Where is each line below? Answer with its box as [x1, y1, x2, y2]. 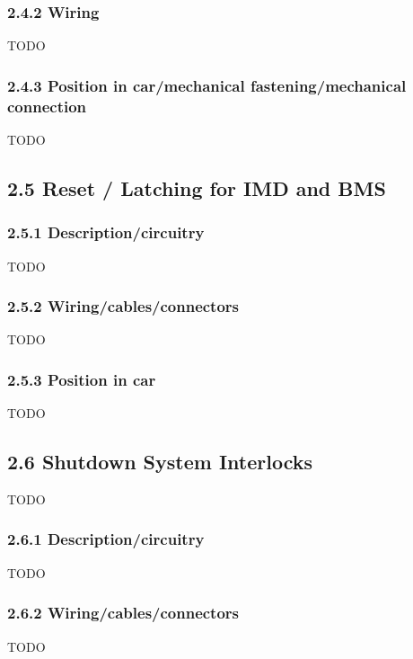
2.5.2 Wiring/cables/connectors [7, 295, 240, 317]
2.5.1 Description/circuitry [7, 221, 205, 244]
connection [7, 94, 87, 117]
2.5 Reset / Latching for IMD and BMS [7, 174, 386, 201]
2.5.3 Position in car [7, 368, 156, 390]
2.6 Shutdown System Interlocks [7, 448, 313, 476]
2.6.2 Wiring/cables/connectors [7, 601, 240, 624]
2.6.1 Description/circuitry [7, 528, 205, 550]
